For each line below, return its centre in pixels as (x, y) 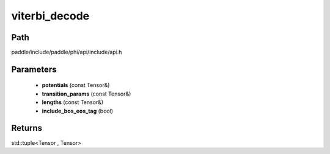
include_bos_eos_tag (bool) (77, 111)
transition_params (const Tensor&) (86, 94)
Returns (27, 128)
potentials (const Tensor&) (76, 85)
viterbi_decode (50, 16)
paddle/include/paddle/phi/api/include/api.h (67, 52)
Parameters (34, 69)
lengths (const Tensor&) (73, 102)
